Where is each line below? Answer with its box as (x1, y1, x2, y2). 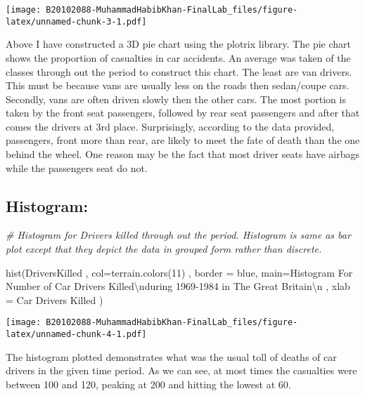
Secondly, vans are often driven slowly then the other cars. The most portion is (6, 91, 346, 106)
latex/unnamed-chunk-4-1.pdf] (6, 329, 147, 340)
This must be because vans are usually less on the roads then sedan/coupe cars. (6, 78, 350, 93)
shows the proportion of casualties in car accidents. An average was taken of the (6, 50, 351, 65)
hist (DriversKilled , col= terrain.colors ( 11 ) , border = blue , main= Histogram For (6, 265, 353, 279)
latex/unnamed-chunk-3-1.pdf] (6, 16, 147, 27)
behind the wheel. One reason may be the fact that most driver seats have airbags (6, 147, 359, 161)
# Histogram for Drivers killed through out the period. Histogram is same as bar (6, 227, 351, 242)
